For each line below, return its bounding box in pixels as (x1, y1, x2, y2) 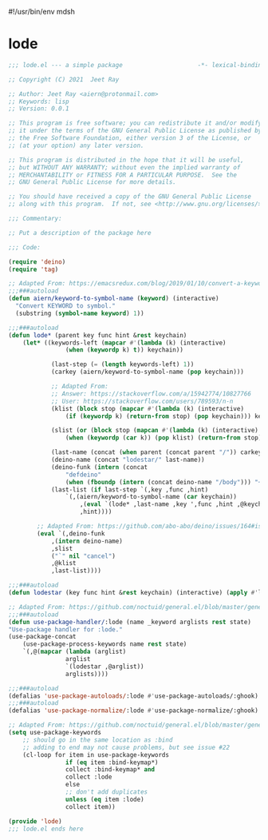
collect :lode (65, 773, 112, 782)
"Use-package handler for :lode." (8, 625, 124, 634)
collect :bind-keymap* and (65, 766, 156, 774)
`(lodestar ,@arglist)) (65, 663, 145, 671)
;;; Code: (8, 243, 41, 251)
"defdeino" (65, 471, 102, 479)
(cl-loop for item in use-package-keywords (22, 750, 170, 758)
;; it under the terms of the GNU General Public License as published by (8, 127, 262, 135)
